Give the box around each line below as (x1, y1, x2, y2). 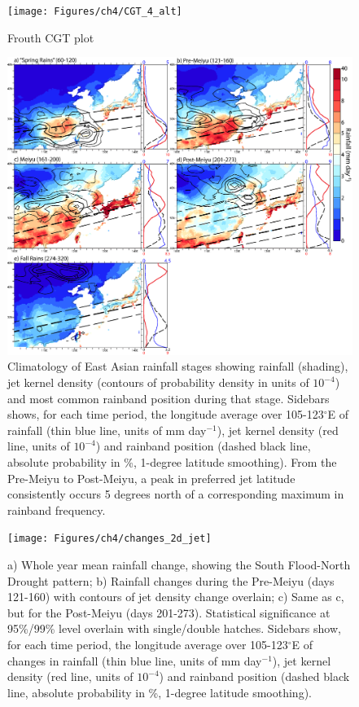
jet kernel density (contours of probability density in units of (7, 374, 309, 391)
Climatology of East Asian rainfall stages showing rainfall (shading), (7, 358, 348, 375)
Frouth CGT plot (7, 29, 94, 46)
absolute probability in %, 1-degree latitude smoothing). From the (7, 454, 337, 471)
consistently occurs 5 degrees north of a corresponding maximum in (7, 485, 344, 503)
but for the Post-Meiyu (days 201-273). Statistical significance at (7, 604, 331, 621)
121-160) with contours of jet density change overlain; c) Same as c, (7, 588, 344, 605)
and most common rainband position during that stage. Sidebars (7, 389, 330, 406)
